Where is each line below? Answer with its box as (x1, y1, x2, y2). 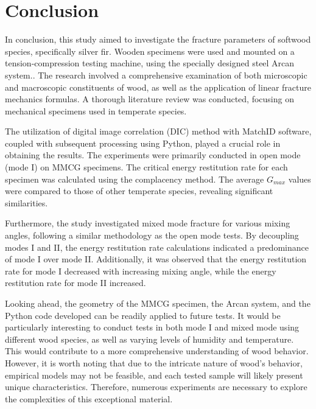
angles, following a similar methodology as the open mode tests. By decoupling (5, 229, 299, 242)
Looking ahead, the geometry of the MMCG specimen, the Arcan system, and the (5, 297, 311, 309)
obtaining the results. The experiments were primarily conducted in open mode (5, 149, 301, 161)
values (288, 172, 311, 185)
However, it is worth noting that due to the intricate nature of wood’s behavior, (5, 356, 303, 369)
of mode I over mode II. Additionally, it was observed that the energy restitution (5, 253, 307, 265)
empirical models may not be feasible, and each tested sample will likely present (5, 368, 303, 381)
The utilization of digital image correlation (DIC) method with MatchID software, (5, 125, 312, 138)
